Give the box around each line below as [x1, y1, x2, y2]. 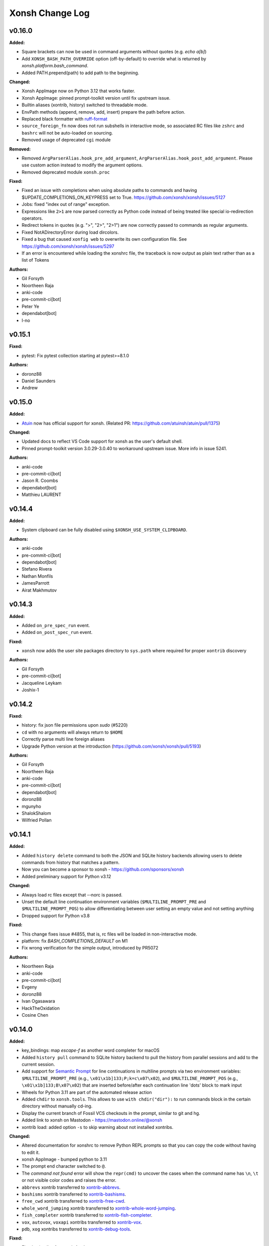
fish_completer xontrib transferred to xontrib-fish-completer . [21, 1212, 153, 1218]
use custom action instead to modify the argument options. [21, 162, 143, 168]
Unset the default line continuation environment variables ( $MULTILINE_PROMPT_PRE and [21, 899, 206, 905]
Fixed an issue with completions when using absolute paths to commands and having [21, 187, 197, 193]
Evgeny [21, 984, 37, 990]
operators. [21, 215, 43, 221]
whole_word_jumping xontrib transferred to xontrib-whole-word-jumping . [21, 1205, 176, 1211]
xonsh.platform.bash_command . [21, 63, 89, 69]
